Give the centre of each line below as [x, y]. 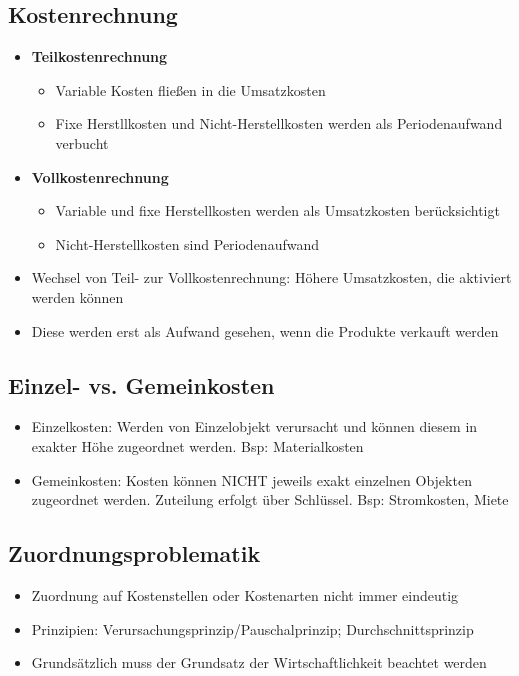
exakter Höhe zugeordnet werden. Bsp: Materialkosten [197, 445]
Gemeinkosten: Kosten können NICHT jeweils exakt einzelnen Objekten [251, 479]
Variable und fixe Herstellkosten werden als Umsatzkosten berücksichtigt [277, 210]
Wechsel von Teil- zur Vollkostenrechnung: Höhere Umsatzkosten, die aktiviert [271, 277]
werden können [77, 296]
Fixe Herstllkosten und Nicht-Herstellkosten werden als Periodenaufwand [279, 123]
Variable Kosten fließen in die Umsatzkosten [190, 89]
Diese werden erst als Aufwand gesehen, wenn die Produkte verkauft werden [265, 330]
